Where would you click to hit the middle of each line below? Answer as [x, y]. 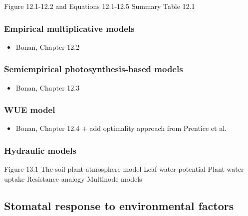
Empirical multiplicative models [69, 28]
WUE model [30, 110]
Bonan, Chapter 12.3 [48, 87]
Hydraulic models [40, 150]
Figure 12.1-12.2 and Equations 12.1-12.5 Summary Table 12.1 [100, 6]
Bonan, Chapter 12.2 [48, 47]
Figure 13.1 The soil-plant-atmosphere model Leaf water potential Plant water [124, 169]
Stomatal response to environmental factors [119, 205]
